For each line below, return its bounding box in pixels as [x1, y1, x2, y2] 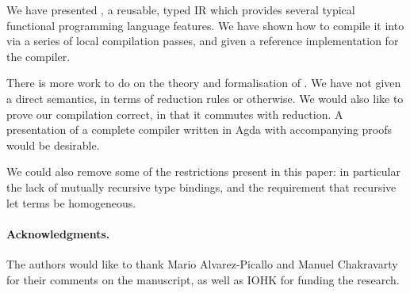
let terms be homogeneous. [6, 194, 136, 211]
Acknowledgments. [6, 225, 110, 242]
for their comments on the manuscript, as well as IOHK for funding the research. [6, 271, 400, 287]
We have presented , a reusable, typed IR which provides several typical [6, 2, 355, 17]
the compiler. [6, 48, 71, 64]
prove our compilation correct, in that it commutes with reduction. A [6, 105, 343, 122]
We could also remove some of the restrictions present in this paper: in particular [6, 163, 400, 180]
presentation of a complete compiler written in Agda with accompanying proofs [6, 121, 393, 138]
